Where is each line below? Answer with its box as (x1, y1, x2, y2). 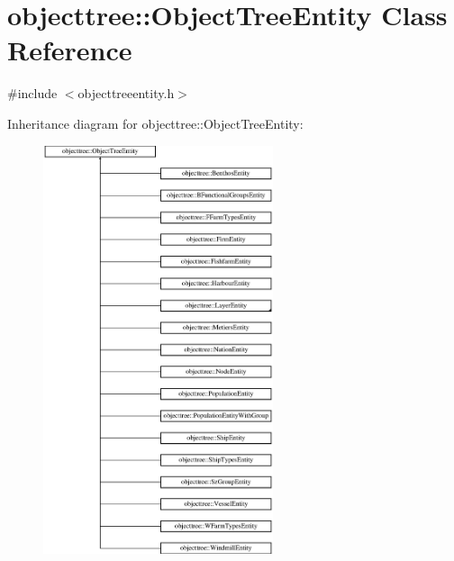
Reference (7, 32, 132, 68)
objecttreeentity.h (77, 84, 175, 103)
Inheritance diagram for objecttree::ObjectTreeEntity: (7, 113, 304, 132)
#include (7, 84, 58, 103)
